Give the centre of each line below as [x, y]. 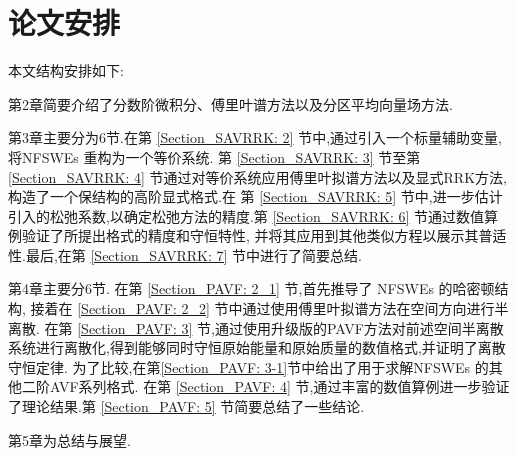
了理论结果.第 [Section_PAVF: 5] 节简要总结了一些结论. [186, 406]
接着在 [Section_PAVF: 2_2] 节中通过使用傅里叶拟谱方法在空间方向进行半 [269, 308]
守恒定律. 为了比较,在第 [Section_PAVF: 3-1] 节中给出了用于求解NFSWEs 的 [248, 366]
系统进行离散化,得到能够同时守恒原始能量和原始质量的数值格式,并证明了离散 [257, 347]
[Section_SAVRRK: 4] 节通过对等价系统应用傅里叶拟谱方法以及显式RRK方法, [257, 176]
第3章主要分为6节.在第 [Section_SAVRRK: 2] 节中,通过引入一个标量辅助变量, [255, 137]
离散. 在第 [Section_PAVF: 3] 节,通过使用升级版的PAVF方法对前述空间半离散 [256, 327]
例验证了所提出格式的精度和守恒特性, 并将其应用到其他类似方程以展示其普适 [257, 235]
